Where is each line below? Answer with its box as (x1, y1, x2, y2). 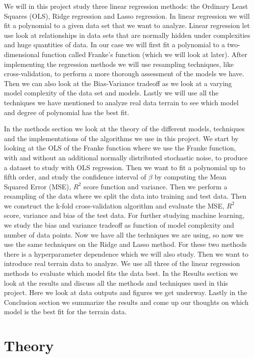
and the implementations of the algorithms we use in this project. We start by (4, 133, 239, 143)
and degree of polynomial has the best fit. (4, 107, 129, 117)
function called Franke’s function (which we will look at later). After (42, 49, 247, 59)
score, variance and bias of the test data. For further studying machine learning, (4, 210, 245, 220)
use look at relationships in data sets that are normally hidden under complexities (4, 30, 251, 40)
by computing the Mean (154, 172, 227, 182)
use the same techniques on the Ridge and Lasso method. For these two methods (4, 239, 247, 249)
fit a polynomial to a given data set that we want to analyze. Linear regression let (4, 20, 250, 30)
